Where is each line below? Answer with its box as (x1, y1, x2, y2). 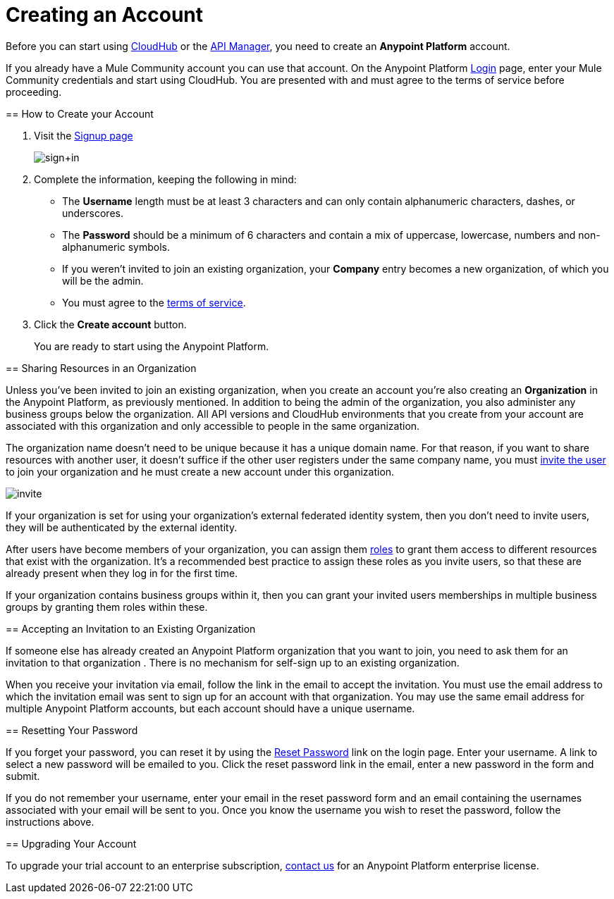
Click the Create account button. (34, 318, 187, 330)
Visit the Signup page (34, 129, 133, 142)
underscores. (62, 206, 123, 219)
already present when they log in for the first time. (6, 566, 238, 579)
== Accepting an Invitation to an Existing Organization (6, 622, 256, 635)
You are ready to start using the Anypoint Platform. (34, 340, 269, 352)
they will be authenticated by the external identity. (6, 521, 238, 533)
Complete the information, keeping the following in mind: (34, 173, 297, 185)
